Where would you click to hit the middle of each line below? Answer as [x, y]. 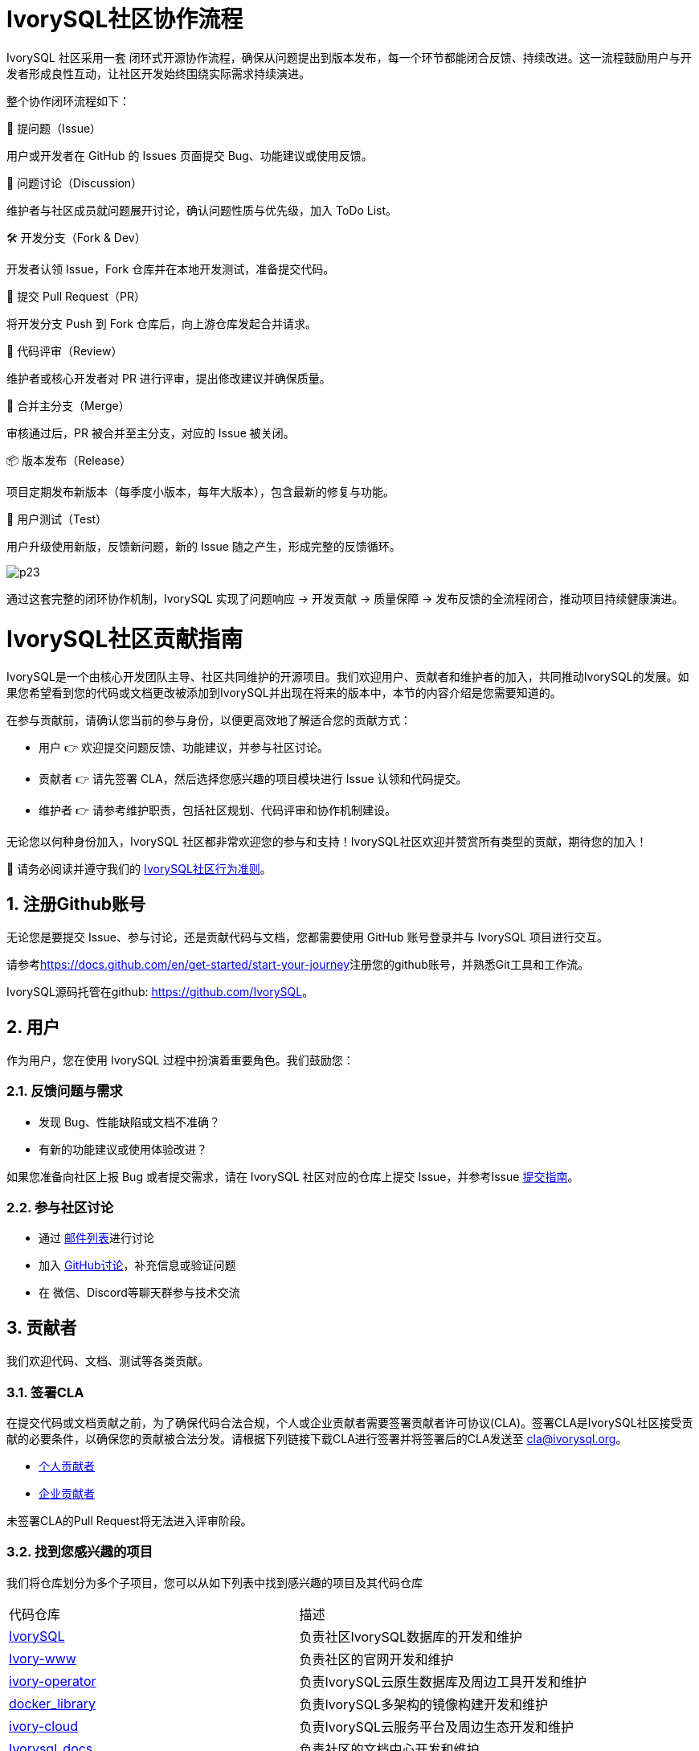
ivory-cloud [44, 1726]
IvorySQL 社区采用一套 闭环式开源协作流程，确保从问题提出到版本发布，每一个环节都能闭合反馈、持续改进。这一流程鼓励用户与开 [349, 57]
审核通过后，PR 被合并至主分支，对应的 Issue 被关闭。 [151, 433]
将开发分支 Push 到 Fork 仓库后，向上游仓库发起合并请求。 [161, 323]
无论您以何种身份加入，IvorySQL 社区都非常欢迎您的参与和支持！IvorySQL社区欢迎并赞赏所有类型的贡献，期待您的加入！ [327, 842]
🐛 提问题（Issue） [54, 128]
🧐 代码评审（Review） [65, 351]
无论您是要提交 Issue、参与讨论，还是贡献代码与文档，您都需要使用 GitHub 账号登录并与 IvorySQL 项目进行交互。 [308, 937]
